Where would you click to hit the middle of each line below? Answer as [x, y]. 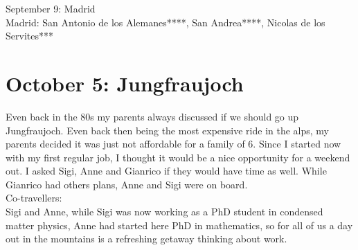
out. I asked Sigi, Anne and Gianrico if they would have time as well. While [166, 171]
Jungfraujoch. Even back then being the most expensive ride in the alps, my [167, 130]
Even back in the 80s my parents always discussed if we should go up [152, 116]
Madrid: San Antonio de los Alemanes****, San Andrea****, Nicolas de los [165, 22]
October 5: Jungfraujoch [125, 83]
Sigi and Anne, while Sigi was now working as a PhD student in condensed [164, 212]
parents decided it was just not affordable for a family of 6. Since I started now [173, 144]
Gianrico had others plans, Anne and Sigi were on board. [127, 184]
